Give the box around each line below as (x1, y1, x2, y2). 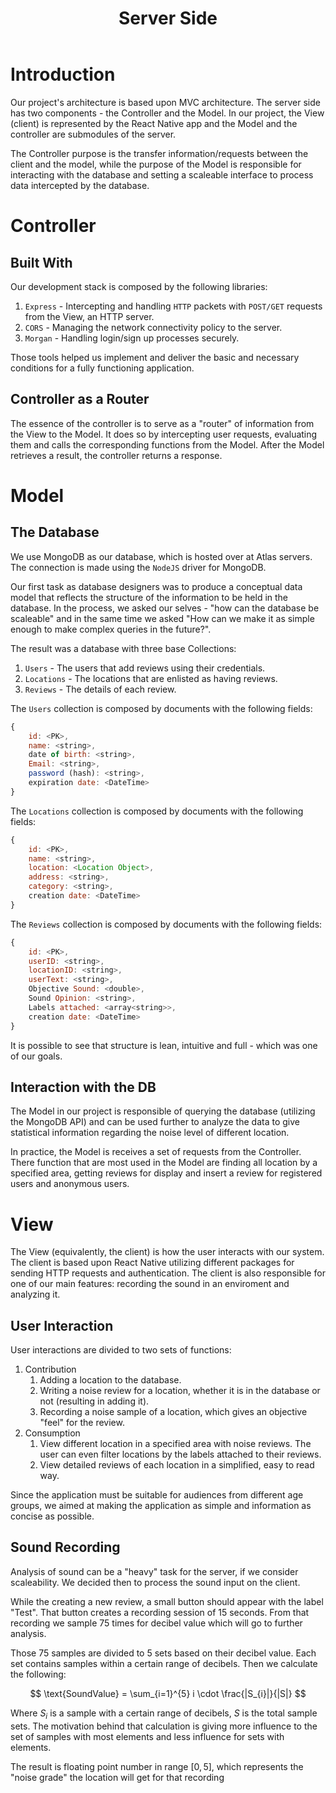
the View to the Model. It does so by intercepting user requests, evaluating (10, 428, 318, 440)
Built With (10, 254, 73, 271)
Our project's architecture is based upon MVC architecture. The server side (10, 96, 321, 108)
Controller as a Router (10, 391, 150, 408)
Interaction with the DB (10, 1078, 157, 1096)
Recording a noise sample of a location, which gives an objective (39, 1406, 308, 1418)
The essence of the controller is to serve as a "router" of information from (10, 417, 315, 429)
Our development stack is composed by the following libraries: (10, 280, 268, 292)
